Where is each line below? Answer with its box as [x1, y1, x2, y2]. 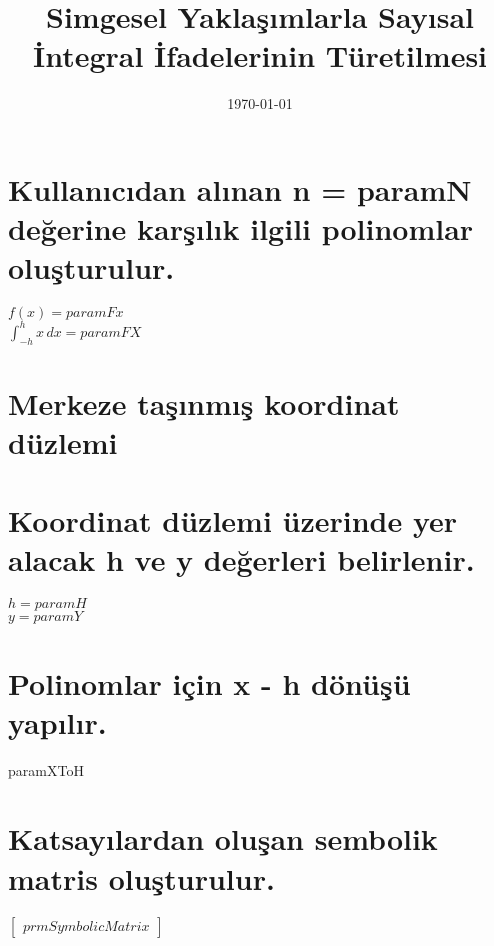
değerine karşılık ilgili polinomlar [8, 208, 474, 249]
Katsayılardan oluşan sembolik [8, 818, 438, 859]
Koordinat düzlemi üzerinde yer [8, 500, 458, 541]
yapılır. [8, 701, 107, 742]
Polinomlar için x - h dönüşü [8, 662, 411, 703]
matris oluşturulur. [8, 857, 275, 898]
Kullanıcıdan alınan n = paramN [8, 168, 472, 209]
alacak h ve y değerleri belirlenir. [8, 539, 475, 580]
